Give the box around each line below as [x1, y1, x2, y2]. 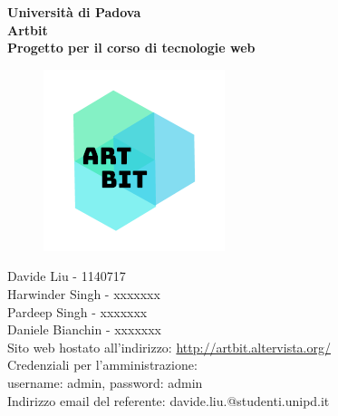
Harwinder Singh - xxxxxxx [7, 284, 160, 303]
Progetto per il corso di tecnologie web [7, 38, 256, 57]
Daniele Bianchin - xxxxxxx [7, 320, 161, 339]
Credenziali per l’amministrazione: [7, 355, 198, 374]
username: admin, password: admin [7, 372, 203, 392]
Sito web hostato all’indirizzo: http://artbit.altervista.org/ [7, 337, 331, 356]
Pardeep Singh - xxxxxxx [7, 302, 148, 321]
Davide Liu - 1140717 [7, 266, 126, 285]
